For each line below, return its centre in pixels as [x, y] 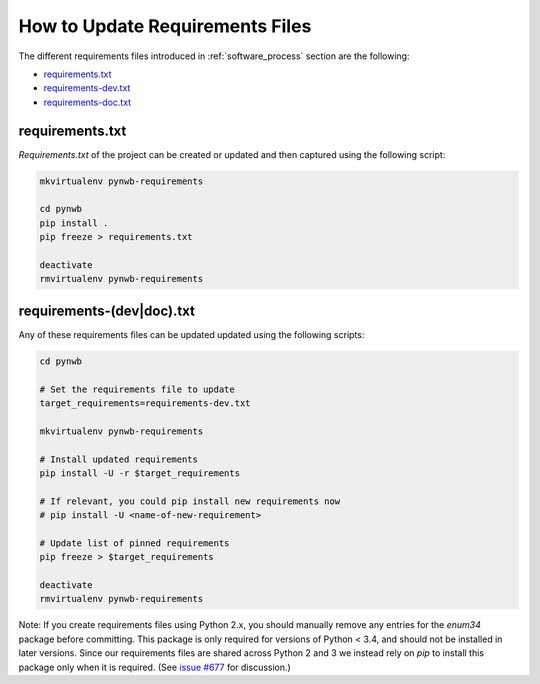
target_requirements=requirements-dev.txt [145, 403]
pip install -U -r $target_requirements [139, 473]
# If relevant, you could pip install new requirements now [190, 501]
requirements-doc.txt [87, 102]
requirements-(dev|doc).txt [106, 310]
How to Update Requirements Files [165, 26]
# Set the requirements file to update [137, 389]
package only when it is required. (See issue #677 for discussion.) [155, 667]
